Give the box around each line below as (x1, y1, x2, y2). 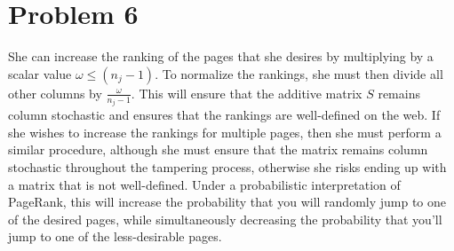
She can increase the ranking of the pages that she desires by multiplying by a (8, 47, 434, 66)
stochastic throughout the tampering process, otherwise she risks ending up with (8, 157, 447, 176)
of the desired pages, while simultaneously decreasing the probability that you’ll (8, 209, 442, 228)
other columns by (8, 83, 102, 102)
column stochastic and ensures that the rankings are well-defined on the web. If (8, 106, 441, 124)
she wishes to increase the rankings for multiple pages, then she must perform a (8, 122, 442, 141)
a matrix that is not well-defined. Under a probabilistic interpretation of (8, 175, 401, 193)
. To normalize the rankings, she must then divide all (155, 64, 443, 82)
